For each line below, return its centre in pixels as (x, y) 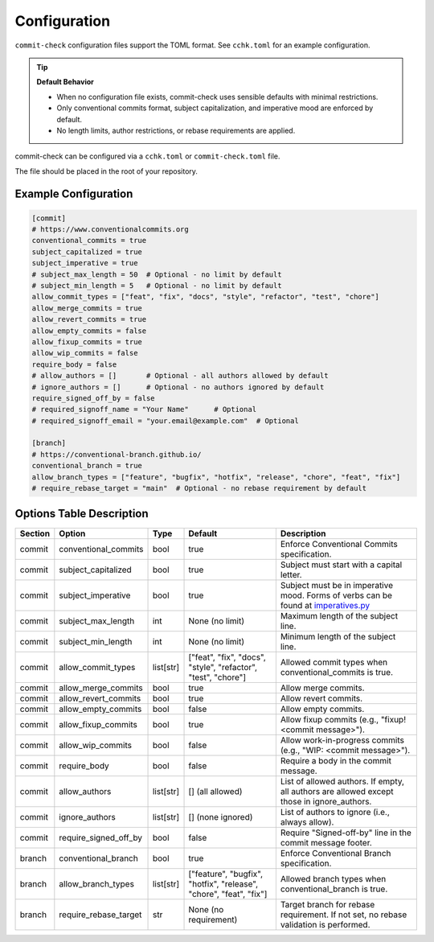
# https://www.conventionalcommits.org (110, 230)
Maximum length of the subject (339, 615)
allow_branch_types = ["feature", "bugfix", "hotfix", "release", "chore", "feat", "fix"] (216, 477)
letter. (291, 574)
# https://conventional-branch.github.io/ (117, 454)
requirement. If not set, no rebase (344, 915)
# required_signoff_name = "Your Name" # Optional (144, 409)
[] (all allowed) (215, 791)
